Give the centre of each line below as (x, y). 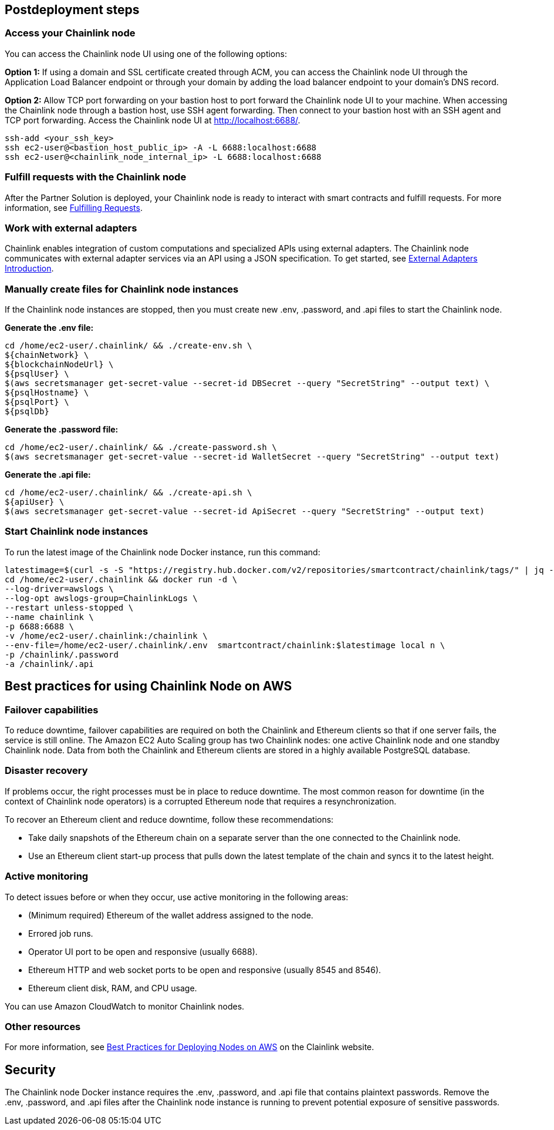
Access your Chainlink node (70, 33)
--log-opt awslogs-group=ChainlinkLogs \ (101, 598)
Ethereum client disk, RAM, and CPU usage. (113, 988)
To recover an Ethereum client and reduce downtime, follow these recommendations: (169, 819)
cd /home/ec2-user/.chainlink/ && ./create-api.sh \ (129, 493)
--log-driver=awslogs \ (59, 589)
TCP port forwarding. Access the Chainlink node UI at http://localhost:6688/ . (153, 120)
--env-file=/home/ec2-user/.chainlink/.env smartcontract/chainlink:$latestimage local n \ (225, 645)
